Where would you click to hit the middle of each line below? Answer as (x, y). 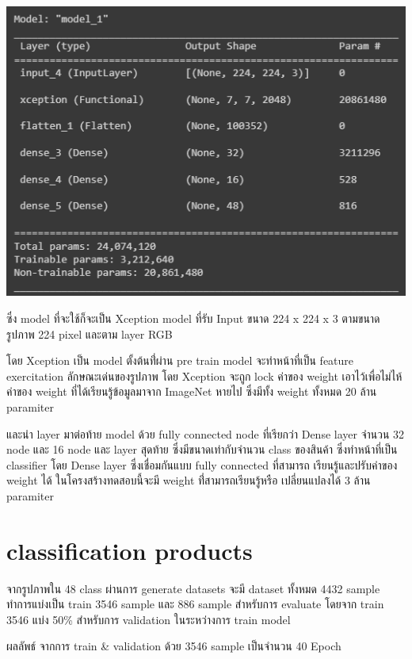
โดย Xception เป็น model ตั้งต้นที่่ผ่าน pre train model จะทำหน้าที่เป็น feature (180, 360)
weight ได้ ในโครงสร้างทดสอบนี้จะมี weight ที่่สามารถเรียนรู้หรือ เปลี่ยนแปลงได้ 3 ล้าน (189, 480)
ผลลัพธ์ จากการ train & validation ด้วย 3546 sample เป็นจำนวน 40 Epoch (174, 646)
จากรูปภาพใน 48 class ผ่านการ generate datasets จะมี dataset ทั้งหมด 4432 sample (193, 588)
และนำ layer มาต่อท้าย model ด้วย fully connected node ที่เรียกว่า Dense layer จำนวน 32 (206, 433)
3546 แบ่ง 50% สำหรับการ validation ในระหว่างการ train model (149, 619)
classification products (130, 550)
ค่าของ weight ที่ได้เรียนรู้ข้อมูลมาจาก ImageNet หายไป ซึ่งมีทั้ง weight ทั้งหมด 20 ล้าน (192, 391)
